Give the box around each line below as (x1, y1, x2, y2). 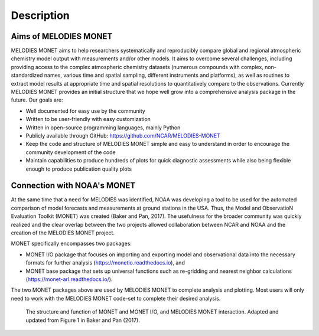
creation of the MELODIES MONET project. (11, 229, 115, 236)
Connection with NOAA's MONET (11, 181, 136, 191)
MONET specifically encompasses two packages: (11, 240, 132, 247)
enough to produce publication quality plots (25, 165, 132, 172)
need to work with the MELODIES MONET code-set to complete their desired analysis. (11, 295, 221, 302)
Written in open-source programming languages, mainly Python (25, 124, 181, 131)
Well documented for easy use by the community (25, 107, 146, 115)
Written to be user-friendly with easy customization (25, 116, 151, 123)
